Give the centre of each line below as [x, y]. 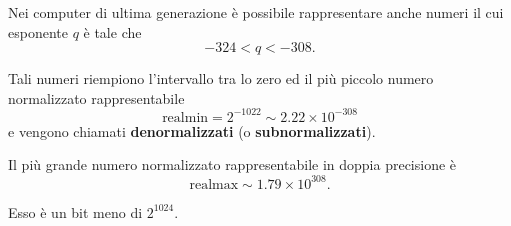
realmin [185, 117]
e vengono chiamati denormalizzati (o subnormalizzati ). [192, 130]
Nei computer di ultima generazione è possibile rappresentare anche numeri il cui [256, 12]
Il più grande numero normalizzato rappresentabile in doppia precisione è [232, 164]
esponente [38, 31]
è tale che [112, 31]
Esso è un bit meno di [75, 211]
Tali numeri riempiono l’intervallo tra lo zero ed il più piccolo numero [221, 78]
